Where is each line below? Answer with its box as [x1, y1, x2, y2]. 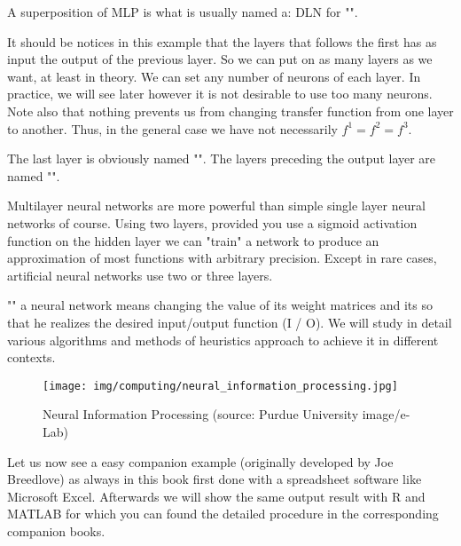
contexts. [7, 348, 56, 367]
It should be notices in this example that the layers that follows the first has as [7, 32, 437, 51]
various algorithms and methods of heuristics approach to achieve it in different [7, 330, 439, 349]
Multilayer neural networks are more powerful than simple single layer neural [7, 196, 426, 215]
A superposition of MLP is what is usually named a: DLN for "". [7, 3, 358, 20]
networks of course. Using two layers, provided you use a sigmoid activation [7, 213, 418, 232]
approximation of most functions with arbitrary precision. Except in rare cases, [7, 249, 437, 267]
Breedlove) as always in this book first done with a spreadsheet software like [7, 470, 422, 488]
